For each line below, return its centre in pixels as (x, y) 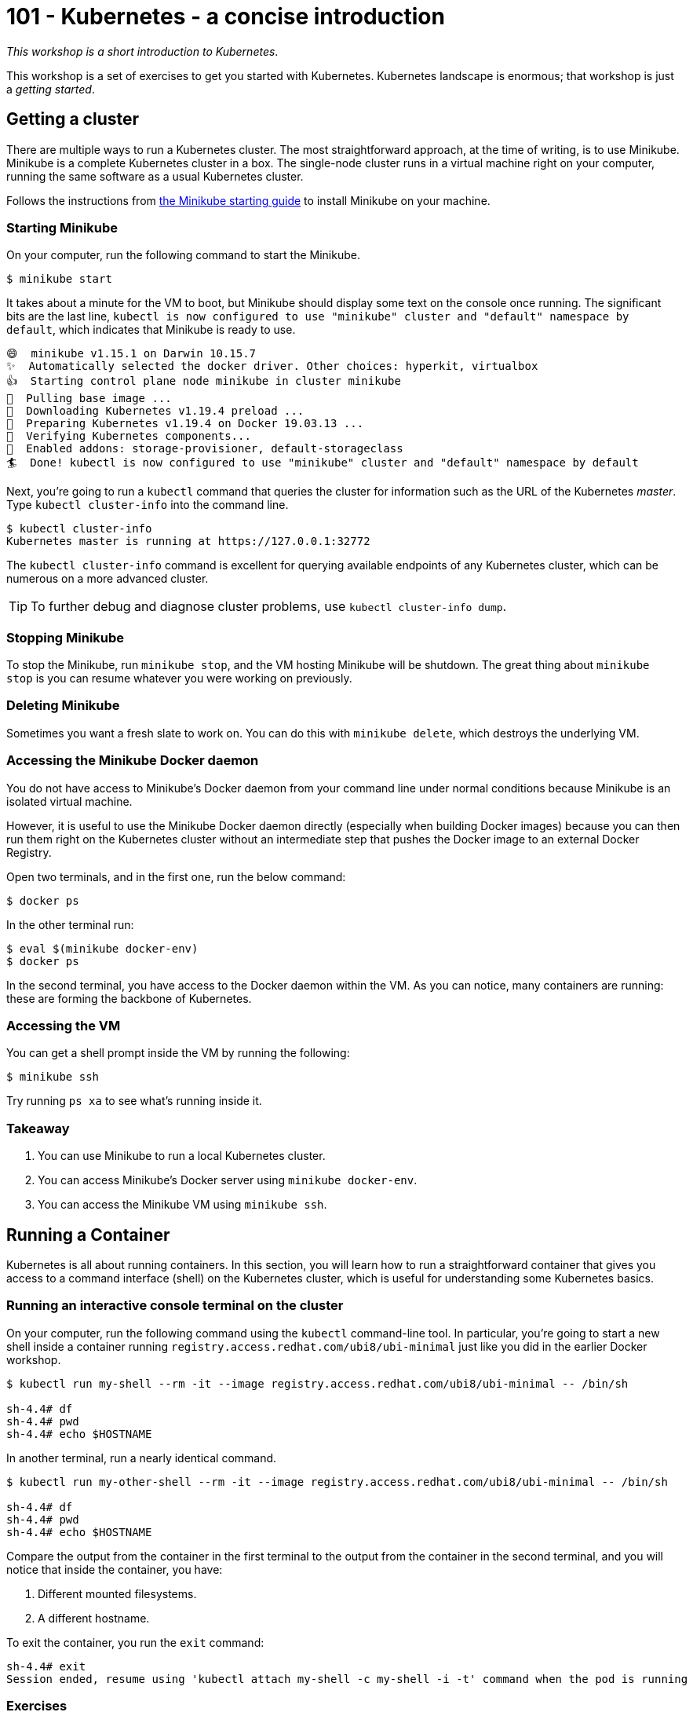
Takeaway (38, 1128)
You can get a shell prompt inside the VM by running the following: (178, 1053)
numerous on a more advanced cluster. (108, 579)
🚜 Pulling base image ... (89, 399)
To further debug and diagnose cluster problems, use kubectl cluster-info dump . (269, 607)
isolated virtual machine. (69, 801)
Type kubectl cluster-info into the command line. (148, 505)
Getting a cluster (73, 119)
